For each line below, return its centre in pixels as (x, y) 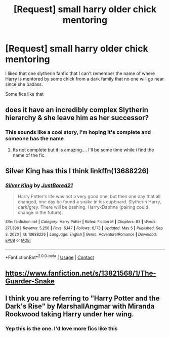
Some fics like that (25, 94)
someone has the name (35, 139)
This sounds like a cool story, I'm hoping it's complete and (78, 132)
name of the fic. (29, 155)
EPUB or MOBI (18, 241)
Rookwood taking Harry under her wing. (70, 314)
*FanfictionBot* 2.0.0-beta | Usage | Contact (50, 257)
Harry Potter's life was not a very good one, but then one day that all (89, 197)
